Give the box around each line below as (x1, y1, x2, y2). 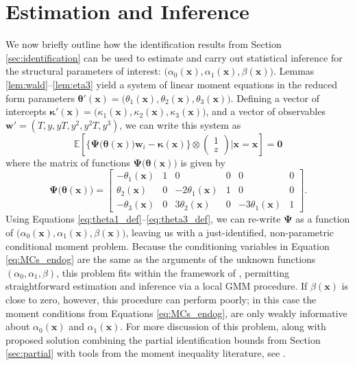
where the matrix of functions (5, 155, 130, 169)
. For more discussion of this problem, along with (120, 319, 326, 333)
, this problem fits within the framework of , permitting (56, 265, 290, 279)
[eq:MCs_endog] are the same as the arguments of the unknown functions (5, 252, 316, 266)
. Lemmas (273, 64, 315, 78)
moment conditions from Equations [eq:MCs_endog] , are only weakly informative (5, 305, 347, 320)
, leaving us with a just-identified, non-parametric (125, 225, 334, 239)
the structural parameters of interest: (5, 64, 161, 78)
